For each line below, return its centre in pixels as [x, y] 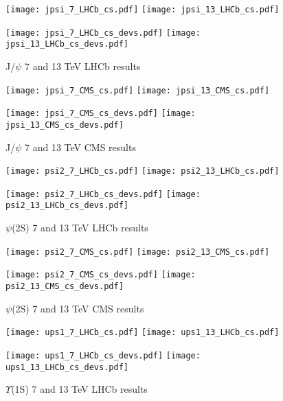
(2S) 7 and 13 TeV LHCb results [80, 228]
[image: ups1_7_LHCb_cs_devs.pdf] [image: [103, 355]
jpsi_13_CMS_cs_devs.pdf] [65, 125]
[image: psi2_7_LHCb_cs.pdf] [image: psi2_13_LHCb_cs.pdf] [143, 171]
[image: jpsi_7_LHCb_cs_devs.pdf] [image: [103, 33]
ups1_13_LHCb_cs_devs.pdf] [67, 367]
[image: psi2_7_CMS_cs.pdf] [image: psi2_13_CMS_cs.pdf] [138, 252]
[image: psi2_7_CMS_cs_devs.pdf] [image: [101, 275]
